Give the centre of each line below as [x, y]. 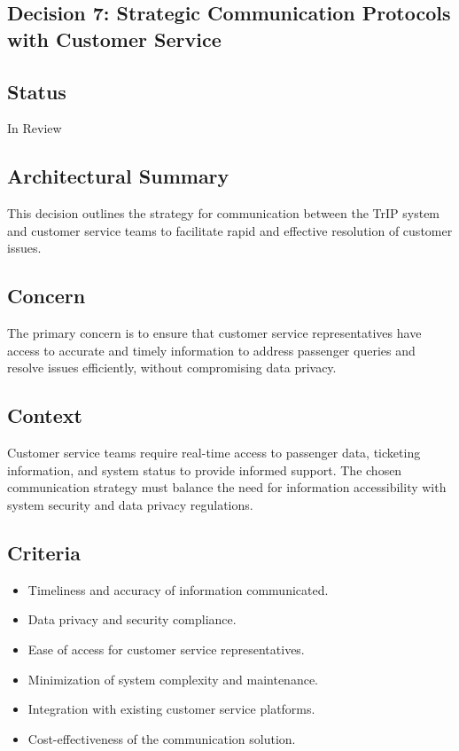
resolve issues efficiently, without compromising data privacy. [172, 368]
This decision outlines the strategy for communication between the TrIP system [224, 213]
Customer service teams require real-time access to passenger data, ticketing [214, 453]
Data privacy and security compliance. [132, 619]
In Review [35, 128]
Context [45, 415]
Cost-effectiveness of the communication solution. [162, 738]
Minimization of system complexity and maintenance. [173, 679]
